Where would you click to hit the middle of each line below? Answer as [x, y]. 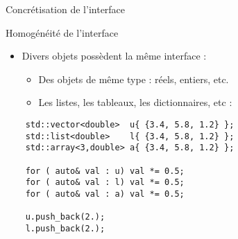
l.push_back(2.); [65, 228]
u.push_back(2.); [65, 217]
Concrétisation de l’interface [66, 9]
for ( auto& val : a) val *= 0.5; [105, 194]
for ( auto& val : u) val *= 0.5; [105, 171]
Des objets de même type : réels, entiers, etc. [134, 79]
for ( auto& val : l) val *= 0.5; [105, 183]
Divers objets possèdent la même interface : [114, 56]
